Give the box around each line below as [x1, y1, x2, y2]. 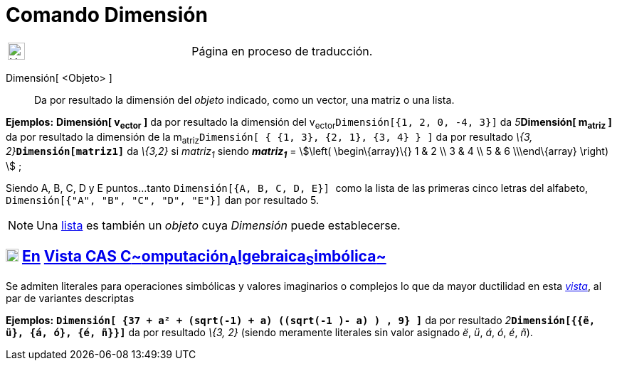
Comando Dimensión [6, 3, 208, 27]
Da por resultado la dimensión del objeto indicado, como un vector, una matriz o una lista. [34, 93, 455, 106]
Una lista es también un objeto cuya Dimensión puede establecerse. [36, 218, 401, 233]
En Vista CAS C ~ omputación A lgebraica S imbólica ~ [21, 247, 386, 268]
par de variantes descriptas [6, 292, 135, 305]
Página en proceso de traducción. [191, 43, 373, 58]
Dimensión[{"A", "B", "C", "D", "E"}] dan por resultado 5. [6, 194, 320, 207]
